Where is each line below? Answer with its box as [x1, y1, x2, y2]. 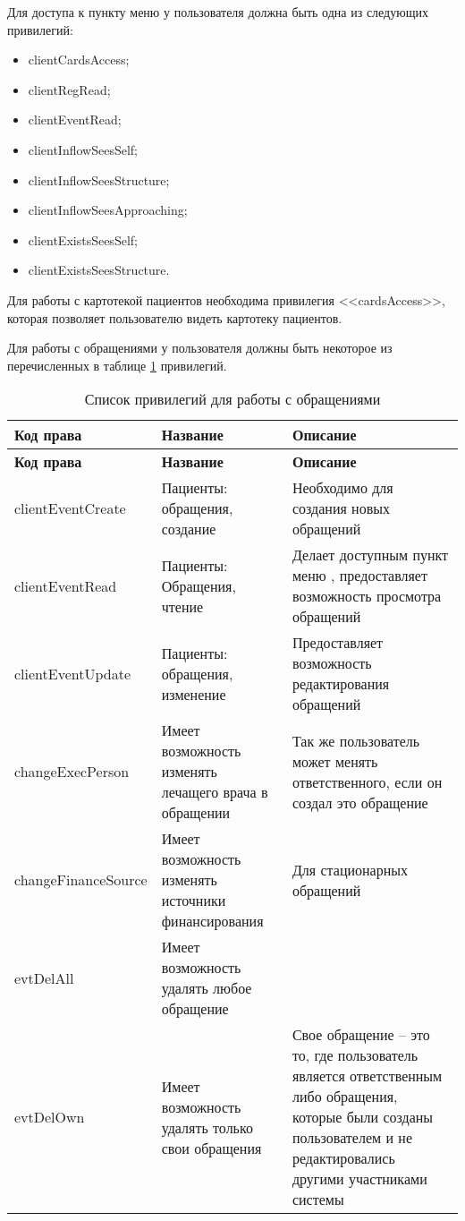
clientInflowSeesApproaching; [28, 201, 188, 219]
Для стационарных [292, 858, 409, 880]
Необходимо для [292, 477, 393, 499]
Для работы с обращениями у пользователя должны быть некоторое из [7, 338, 393, 357]
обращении [161, 802, 231, 824]
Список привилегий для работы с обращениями [84, 388, 381, 410]
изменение [161, 683, 226, 704]
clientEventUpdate [14, 662, 131, 684]
